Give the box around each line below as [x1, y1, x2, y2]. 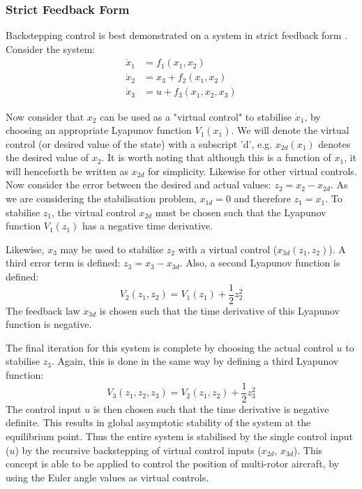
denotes [318, 136, 351, 151]
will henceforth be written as [6, 163, 128, 178]
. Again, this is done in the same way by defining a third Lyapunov [52, 354, 339, 368]
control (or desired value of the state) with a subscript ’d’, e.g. [6, 136, 272, 151]
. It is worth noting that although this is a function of [101, 150, 331, 165]
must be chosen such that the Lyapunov [155, 204, 326, 219]
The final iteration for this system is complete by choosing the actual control [6, 340, 333, 354]
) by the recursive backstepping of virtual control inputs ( [15, 442, 262, 457]
